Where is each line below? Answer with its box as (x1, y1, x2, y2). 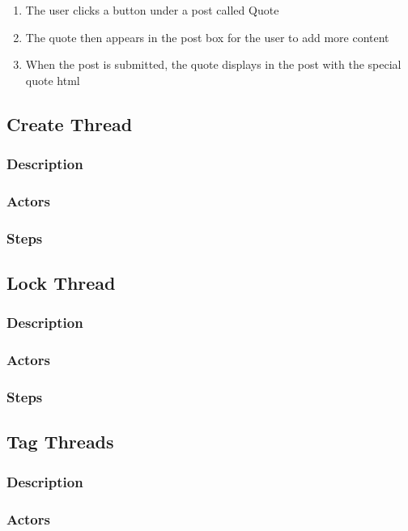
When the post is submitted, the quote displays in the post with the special (25, 56, 402, 73)
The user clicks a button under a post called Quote (25, 2, 279, 18)
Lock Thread (6, 270, 116, 295)
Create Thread (6, 111, 133, 136)
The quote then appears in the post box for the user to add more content (25, 28, 389, 45)
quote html (25, 71, 80, 88)
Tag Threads (6, 429, 114, 454)
